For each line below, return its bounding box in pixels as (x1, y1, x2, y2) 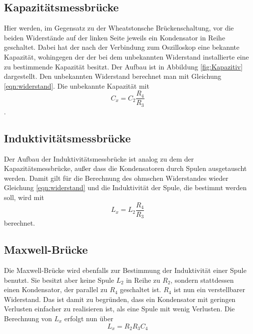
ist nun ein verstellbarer (173, 284, 245, 295)
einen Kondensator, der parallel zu (4, 284, 108, 295)
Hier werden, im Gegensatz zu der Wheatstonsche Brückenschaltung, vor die (4, 23, 234, 33)
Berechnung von (4, 313, 52, 323)
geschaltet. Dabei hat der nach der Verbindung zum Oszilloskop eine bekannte (4, 42, 240, 52)
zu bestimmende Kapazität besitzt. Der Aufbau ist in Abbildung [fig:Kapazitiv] (4, 61, 243, 71)
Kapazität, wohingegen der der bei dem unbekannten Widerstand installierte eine (4, 51, 249, 62)
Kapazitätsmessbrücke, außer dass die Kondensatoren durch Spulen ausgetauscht (4, 163, 247, 173)
